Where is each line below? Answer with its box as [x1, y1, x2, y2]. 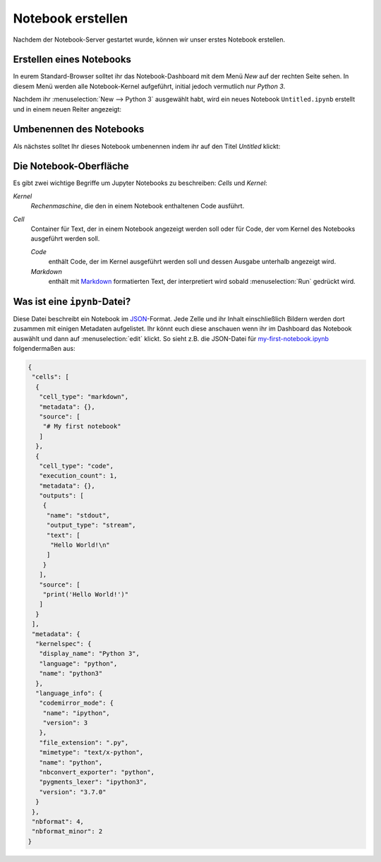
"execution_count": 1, [39, 472, 118, 480]
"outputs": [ [39, 491, 85, 500]
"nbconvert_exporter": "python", [39, 768, 155, 777]
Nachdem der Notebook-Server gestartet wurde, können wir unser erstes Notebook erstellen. [13, 35, 286, 44]
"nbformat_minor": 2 [32, 827, 103, 836]
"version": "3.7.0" [39, 788, 107, 796]
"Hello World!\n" [50, 541, 111, 549]
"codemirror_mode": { [39, 699, 114, 707]
